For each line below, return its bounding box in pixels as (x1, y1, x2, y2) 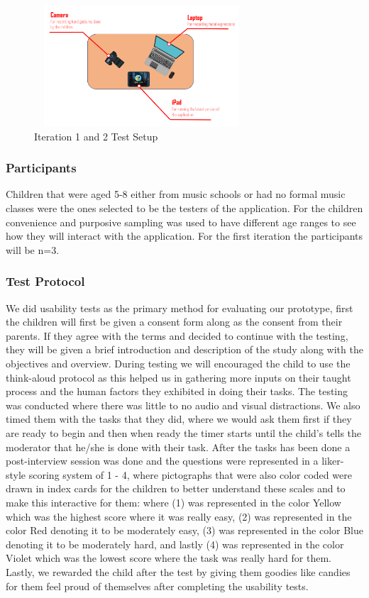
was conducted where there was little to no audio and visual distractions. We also (6, 397, 360, 412)
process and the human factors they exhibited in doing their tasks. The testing (6, 384, 348, 399)
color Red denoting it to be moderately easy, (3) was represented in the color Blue (6, 523, 363, 538)
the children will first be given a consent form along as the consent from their (6, 314, 343, 329)
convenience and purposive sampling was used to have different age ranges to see (6, 214, 356, 229)
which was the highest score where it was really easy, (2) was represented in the (6, 509, 352, 524)
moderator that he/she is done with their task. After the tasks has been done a (6, 439, 351, 454)
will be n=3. (6, 242, 60, 257)
